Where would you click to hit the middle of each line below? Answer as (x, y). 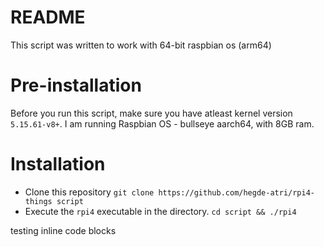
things (38, 201)
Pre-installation (76, 85)
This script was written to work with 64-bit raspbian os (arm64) (141, 45)
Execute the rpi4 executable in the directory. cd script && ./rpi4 (160, 211)
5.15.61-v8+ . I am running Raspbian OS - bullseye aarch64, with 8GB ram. (162, 123)
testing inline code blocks (63, 230)
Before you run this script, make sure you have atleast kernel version (151, 113)
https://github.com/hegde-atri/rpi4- (236, 192)
